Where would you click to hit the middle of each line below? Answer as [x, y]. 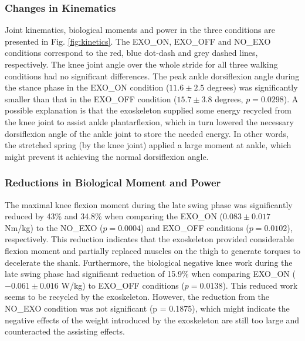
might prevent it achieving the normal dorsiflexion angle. [107, 156]
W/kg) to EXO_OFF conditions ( [123, 285]
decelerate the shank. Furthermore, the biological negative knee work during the [149, 262]
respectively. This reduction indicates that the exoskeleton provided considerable [149, 239]
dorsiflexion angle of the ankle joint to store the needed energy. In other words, [147, 133]
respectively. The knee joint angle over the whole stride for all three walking [141, 64]
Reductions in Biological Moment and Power [113, 183]
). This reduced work [260, 285]
